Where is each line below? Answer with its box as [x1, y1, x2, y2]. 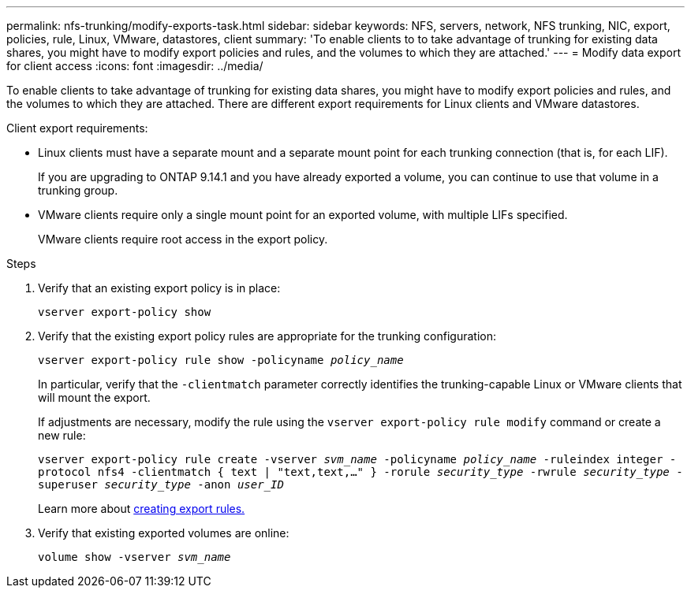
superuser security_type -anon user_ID [38, 478, 284, 491]
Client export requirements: [6, 121, 148, 135]
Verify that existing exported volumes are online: [38, 526, 289, 540]
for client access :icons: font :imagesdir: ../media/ [6, 59, 263, 72]
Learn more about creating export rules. [38, 502, 245, 515]
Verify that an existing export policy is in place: [38, 281, 281, 295]
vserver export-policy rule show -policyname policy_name [38, 354, 404, 366]
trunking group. [38, 184, 118, 197]
